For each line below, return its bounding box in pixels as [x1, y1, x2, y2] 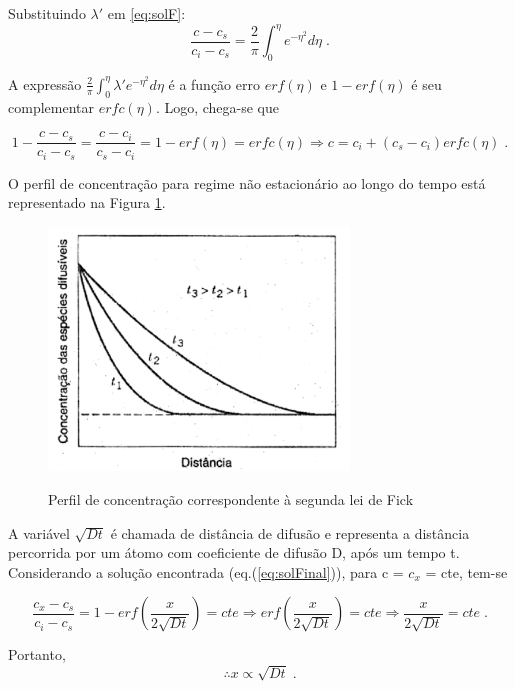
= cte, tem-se [425, 561, 508, 582]
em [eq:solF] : [107, 3, 186, 23]
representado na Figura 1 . [8, 192, 166, 213]
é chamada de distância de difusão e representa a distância [110, 522, 470, 543]
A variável [8, 522, 70, 543]
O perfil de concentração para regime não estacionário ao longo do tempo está [8, 172, 486, 193]
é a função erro [168, 73, 260, 94]
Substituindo [8, 3, 86, 23]
